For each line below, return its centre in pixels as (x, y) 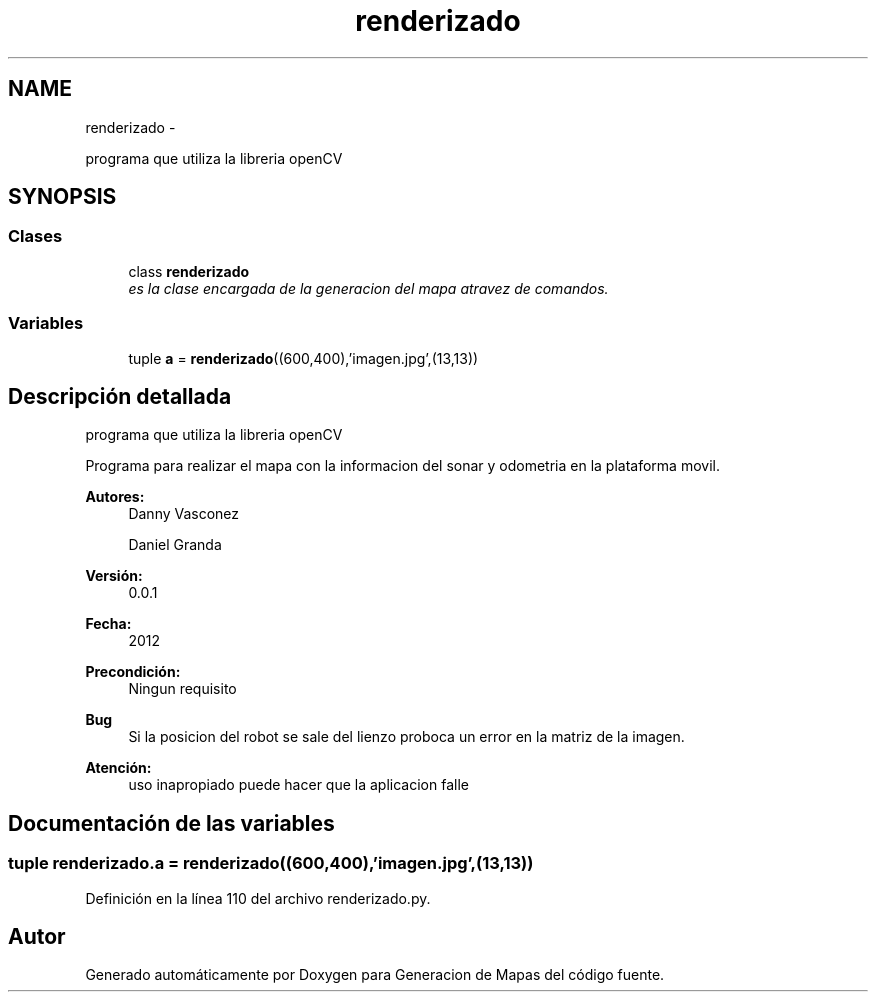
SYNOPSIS (62, 197)
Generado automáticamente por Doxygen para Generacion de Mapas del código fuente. (375, 975)
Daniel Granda (175, 545)
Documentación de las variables (171, 823)
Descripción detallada (120, 396)
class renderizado (189, 271)
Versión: (114, 576)
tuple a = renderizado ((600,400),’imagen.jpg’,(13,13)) (303, 358)
